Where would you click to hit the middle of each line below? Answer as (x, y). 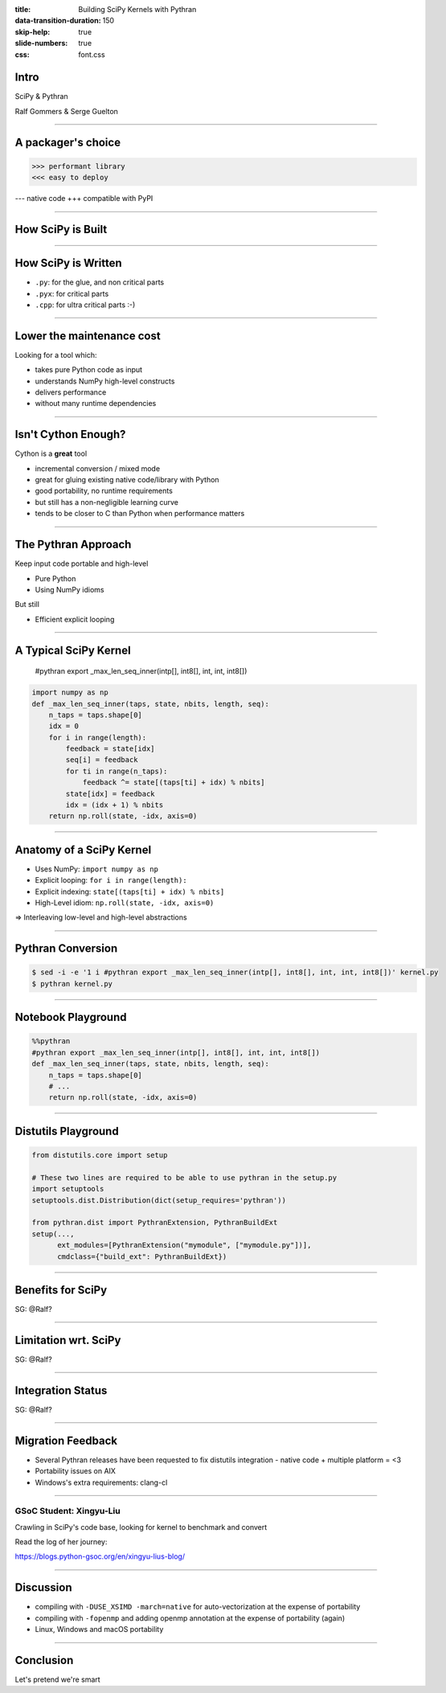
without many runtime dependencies (96, 404)
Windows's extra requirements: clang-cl (101, 1482)
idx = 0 (64, 726)
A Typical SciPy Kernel (73, 650)
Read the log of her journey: (61, 1542)
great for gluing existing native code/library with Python (127, 480)
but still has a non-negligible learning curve (106, 502)
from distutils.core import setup (100, 1155)
